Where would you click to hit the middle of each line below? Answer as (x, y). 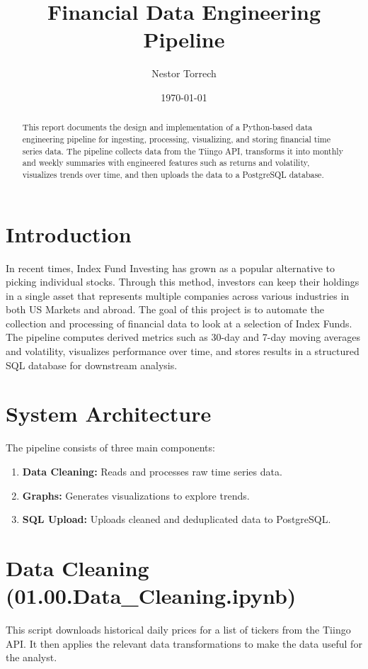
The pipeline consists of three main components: (110, 448)
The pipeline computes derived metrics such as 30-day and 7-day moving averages (183, 337)
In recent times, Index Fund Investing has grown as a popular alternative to (170, 268)
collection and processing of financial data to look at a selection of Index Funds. (179, 323)
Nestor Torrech (184, 73)
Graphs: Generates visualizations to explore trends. (136, 495)
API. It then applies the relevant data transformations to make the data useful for (184, 643)
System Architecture (109, 414)
